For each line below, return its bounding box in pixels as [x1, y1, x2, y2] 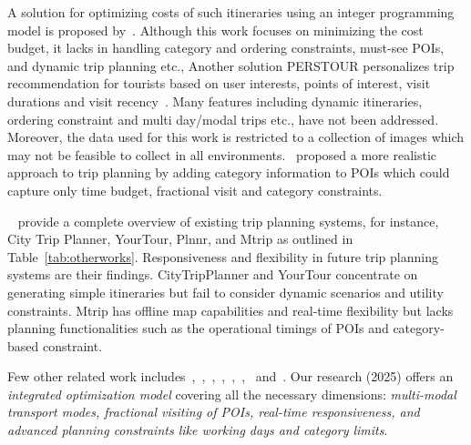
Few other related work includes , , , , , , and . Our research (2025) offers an [7, 367, 454, 386]
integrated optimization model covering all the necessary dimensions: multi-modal [7, 384, 456, 403]
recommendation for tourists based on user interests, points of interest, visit [7, 74, 431, 93]
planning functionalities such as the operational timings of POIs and [7, 319, 389, 338]
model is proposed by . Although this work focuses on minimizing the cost [7, 20, 424, 39]
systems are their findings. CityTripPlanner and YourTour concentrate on [7, 265, 418, 284]
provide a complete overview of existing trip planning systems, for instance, [17, 211, 439, 230]
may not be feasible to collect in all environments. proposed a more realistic [7, 145, 436, 164]
